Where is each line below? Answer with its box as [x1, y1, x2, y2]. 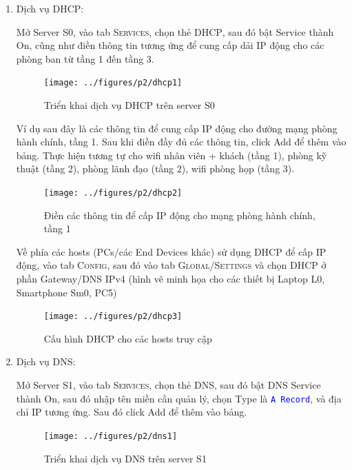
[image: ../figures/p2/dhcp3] [43, 311, 183, 322]
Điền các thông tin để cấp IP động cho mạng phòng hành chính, [43, 207, 315, 222]
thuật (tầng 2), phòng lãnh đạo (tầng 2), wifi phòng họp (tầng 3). [16, 161, 295, 176]
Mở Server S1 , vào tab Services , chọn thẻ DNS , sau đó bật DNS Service [16, 378, 321, 392]
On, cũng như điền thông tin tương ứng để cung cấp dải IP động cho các [16, 38, 324, 52]
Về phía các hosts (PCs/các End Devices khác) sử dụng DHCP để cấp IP [16, 244, 327, 258]
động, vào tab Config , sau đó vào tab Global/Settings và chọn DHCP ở [16, 258, 327, 272]
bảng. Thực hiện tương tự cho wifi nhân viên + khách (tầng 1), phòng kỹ [16, 147, 327, 162]
